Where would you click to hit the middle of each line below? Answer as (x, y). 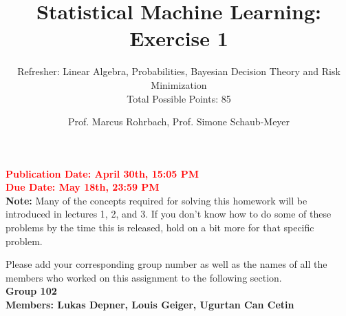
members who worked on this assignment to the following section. (144, 277)
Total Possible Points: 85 (179, 98)
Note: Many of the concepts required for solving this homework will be (156, 200)
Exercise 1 (179, 38)
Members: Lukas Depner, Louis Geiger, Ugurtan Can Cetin (150, 305)
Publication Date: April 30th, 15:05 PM (102, 173)
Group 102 (31, 291)
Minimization (179, 84)
